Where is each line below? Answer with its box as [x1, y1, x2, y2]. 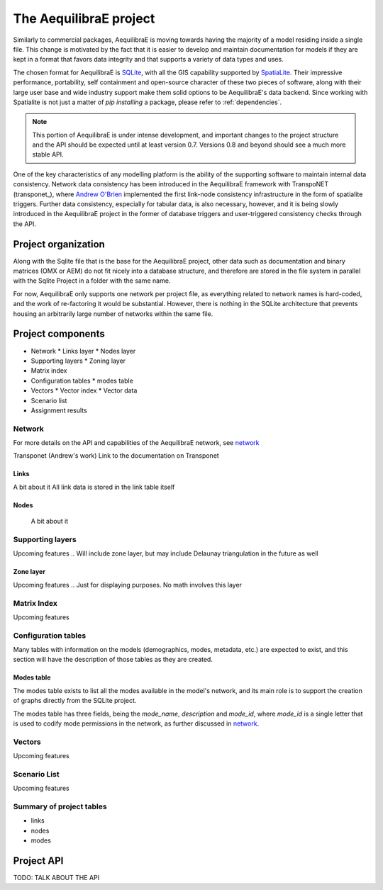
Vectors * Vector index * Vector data [30, 386, 138, 395]
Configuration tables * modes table [30, 376, 134, 385]
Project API [13, 855, 64, 867]
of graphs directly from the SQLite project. [13, 697, 137, 705]
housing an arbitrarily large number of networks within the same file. [13, 309, 213, 318]
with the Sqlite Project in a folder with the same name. [13, 276, 171, 285]
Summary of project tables [13, 801, 107, 811]
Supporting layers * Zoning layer [30, 356, 126, 365]
